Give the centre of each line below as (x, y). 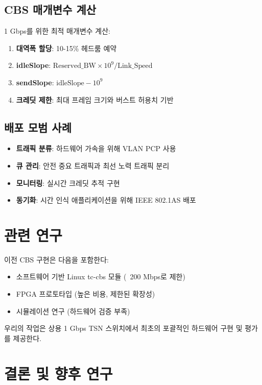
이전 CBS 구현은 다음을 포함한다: (56, 259)
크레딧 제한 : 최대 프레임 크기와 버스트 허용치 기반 (95, 99)
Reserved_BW (74, 66)
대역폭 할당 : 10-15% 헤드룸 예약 (66, 48)
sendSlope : (35, 82)
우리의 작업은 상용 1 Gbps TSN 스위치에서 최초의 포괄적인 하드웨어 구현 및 (123, 328)
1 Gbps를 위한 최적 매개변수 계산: (57, 31)
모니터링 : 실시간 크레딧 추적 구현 (68, 183)
